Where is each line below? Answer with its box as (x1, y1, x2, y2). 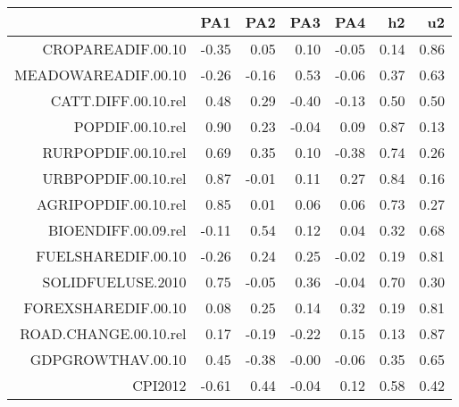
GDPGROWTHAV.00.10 (29, 349, 187, 370)
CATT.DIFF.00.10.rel (50, 90, 187, 111)
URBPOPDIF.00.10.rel (42, 168, 187, 188)
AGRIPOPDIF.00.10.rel (36, 194, 187, 214)
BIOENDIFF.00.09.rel (47, 220, 187, 240)
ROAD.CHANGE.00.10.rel (20, 323, 187, 344)
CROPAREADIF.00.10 (42, 38, 187, 59)
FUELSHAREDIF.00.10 (36, 245, 187, 266)
